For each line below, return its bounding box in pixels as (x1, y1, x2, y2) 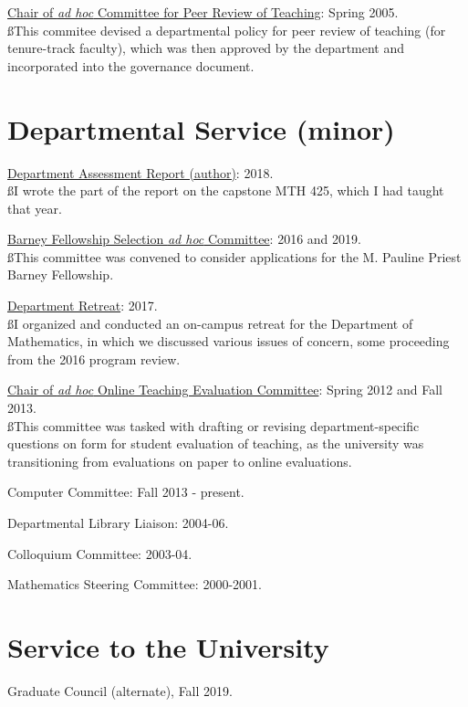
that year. (7, 198, 62, 217)
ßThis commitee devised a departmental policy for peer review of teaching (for (7, 20, 446, 39)
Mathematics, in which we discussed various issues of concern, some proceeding (7, 332, 450, 351)
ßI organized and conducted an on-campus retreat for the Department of (7, 313, 413, 332)
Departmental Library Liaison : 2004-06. (7, 513, 229, 532)
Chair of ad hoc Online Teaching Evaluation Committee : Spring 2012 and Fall (7, 380, 443, 399)
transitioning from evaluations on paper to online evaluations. (7, 451, 352, 470)
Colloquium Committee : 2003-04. (7, 543, 192, 563)
